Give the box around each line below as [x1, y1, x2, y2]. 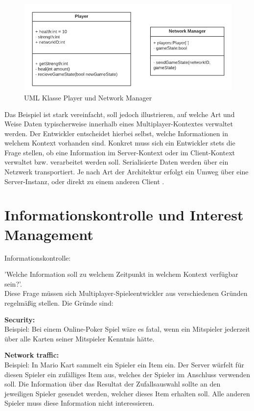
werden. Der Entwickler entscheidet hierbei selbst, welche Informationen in [4, 128, 228, 138]
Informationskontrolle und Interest [4, 205, 244, 225]
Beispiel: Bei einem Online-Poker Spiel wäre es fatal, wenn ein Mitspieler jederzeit [4, 324, 250, 334]
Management [4, 224, 93, 244]
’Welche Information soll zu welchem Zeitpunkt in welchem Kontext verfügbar [4, 269, 238, 279]
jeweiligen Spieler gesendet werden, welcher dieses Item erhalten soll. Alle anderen [4, 388, 250, 398]
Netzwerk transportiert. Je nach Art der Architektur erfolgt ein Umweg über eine [4, 167, 249, 177]
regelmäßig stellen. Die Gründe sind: [4, 297, 114, 308]
